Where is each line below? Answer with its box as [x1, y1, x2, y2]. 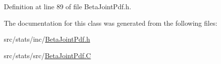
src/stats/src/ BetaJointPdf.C [4, 50, 91, 60]
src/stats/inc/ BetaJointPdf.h [4, 34, 90, 44]
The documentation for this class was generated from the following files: [4, 17, 218, 28]
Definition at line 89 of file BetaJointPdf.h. [4, 1, 131, 11]
